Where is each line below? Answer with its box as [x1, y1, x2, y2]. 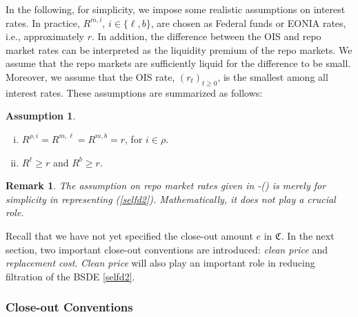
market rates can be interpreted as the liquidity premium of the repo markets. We [6, 42, 352, 57]
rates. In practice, [6, 15, 80, 30]
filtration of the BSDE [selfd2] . [6, 269, 135, 283]
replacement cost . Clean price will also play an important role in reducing [6, 256, 315, 270]
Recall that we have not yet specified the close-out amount [6, 228, 253, 242]
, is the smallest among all [217, 69, 328, 84]
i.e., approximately [6, 29, 85, 44]
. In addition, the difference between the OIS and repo [92, 29, 321, 44]
